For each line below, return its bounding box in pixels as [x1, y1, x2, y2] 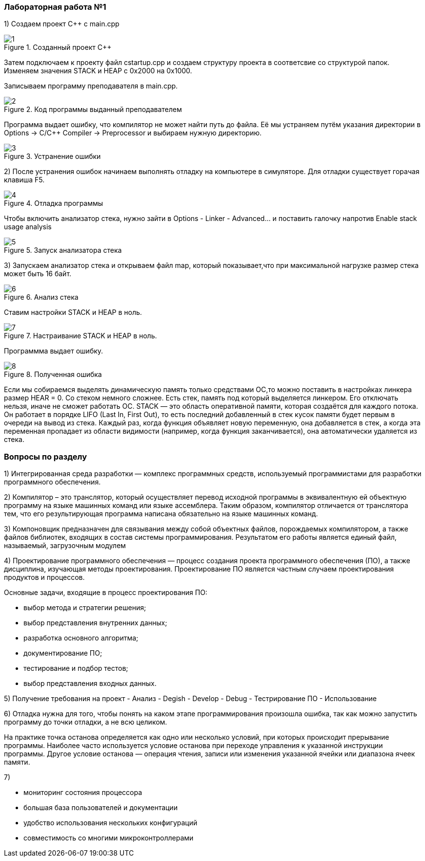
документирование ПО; [23, 649, 102, 658]
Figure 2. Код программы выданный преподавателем [4, 105, 182, 114]
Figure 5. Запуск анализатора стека [4, 246, 122, 255]
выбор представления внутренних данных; [23, 618, 167, 627]
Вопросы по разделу [4, 451, 87, 462]
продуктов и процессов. [4, 573, 85, 582]
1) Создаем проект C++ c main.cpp [4, 20, 120, 28]
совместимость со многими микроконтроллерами [23, 834, 194, 842]
